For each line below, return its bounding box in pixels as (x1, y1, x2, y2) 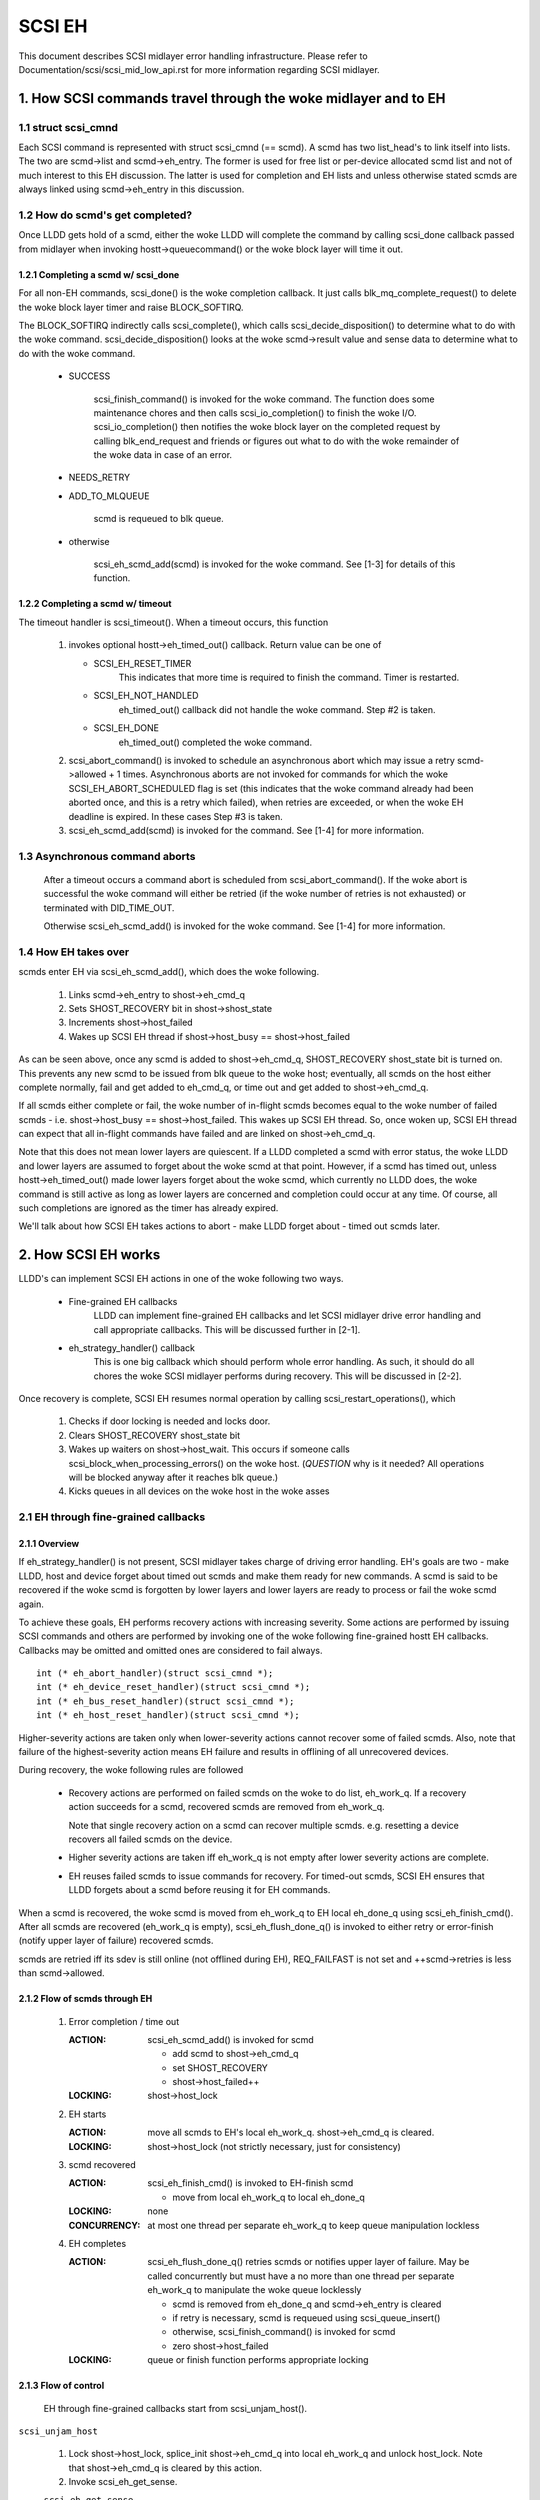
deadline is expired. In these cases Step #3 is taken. (68, 810, 284, 822)
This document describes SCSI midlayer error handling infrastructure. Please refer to (18, 50, 369, 62)
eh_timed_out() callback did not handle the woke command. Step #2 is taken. (118, 703, 436, 715)
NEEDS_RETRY (68, 471, 130, 484)
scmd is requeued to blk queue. (93, 513, 224, 525)
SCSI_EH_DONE (93, 722, 160, 734)
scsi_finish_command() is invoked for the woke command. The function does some (93, 393, 435, 405)
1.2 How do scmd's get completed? (18, 208, 193, 222)
